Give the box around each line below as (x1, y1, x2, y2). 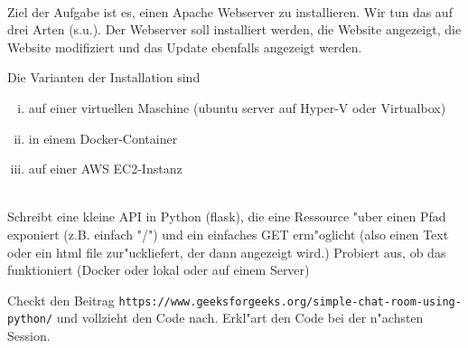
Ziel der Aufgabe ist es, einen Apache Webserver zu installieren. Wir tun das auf (7, 2, 453, 21)
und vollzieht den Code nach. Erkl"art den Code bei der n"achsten (56, 308, 424, 327)
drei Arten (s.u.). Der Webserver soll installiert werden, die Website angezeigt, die (7, 20, 462, 39)
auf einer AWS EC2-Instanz (28, 159, 183, 178)
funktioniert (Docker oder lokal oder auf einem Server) (7, 260, 310, 279)
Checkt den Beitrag (7, 290, 115, 309)
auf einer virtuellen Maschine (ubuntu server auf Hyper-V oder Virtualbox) (28, 98, 446, 117)
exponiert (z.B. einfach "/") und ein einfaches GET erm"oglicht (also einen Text (7, 224, 449, 243)
